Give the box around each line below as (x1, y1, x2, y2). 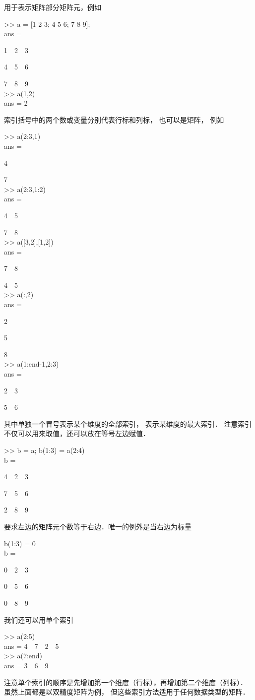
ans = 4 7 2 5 (4, 640, 59, 651)
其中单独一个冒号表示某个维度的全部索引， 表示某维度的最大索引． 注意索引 (4, 418, 252, 429)
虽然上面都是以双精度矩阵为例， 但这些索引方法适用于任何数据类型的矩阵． (4, 687, 250, 697)
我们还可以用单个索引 (4, 614, 73, 625)
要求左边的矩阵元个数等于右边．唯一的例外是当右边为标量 (4, 521, 191, 531)
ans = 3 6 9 (4, 660, 49, 670)
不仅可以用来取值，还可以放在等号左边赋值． (4, 428, 150, 439)
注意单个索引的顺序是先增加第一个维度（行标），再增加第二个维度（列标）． (4, 677, 247, 687)
